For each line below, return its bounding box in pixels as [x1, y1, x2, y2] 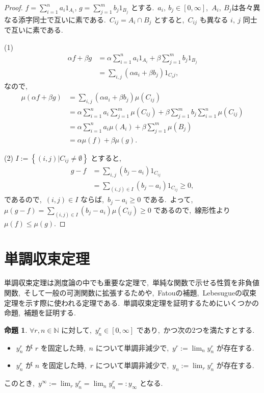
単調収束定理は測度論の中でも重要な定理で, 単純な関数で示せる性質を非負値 [4, 277, 259, 288]
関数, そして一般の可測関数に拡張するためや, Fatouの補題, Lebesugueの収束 [4, 287, 257, 298]
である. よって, [143, 194, 193, 205]
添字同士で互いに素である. [18, 14, 106, 24]
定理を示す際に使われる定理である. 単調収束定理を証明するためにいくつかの [4, 297, 259, 308]
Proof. [4, 2, 23, 12]
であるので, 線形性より [153, 204, 230, 215]
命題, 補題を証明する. [4, 307, 76, 318]
